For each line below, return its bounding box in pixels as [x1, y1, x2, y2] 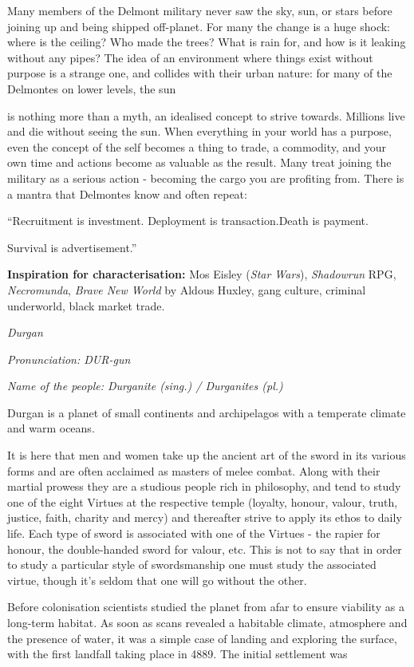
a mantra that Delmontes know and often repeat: [7, 185, 247, 202]
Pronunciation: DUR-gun [7, 350, 131, 367]
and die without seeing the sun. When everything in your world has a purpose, [7, 123, 392, 140]
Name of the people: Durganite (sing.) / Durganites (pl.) [7, 377, 283, 394]
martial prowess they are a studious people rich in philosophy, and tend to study [7, 478, 401, 495]
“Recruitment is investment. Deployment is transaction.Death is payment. [7, 212, 369, 229]
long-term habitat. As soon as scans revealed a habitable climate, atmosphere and [7, 614, 408, 630]
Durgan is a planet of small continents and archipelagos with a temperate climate [7, 404, 406, 420]
